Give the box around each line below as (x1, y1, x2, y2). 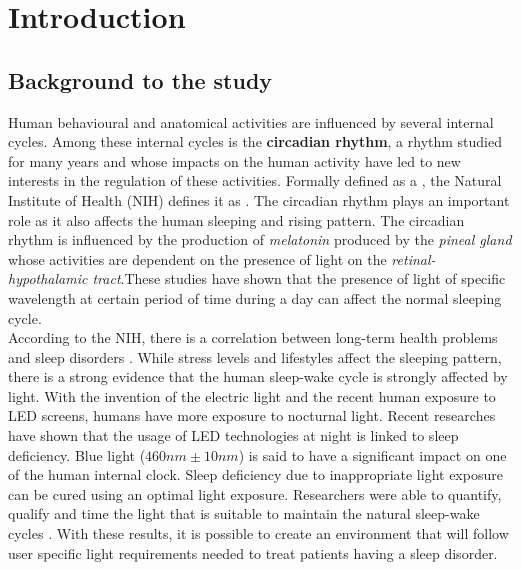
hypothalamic (8, 268, 88, 289)
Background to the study (8, 64, 273, 95)
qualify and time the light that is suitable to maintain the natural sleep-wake (8, 503, 480, 524)
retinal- (391, 248, 436, 269)
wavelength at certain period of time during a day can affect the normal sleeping (8, 287, 502, 308)
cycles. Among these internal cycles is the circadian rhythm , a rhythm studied (8, 131, 503, 152)
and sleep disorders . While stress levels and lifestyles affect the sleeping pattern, (8, 346, 502, 367)
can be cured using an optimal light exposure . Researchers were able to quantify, (8, 483, 502, 504)
